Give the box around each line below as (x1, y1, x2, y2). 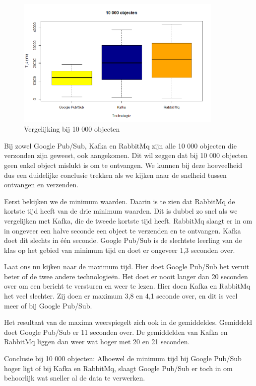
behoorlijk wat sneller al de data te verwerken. (4, 373, 145, 383)
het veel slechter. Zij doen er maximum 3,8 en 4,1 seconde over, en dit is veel (4, 291, 238, 301)
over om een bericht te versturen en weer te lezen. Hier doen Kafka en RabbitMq (4, 281, 251, 291)
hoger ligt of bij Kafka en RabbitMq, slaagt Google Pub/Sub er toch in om (4, 363, 233, 373)
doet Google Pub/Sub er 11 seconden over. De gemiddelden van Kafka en (4, 326, 228, 337)
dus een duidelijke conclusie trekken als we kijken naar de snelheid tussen (4, 169, 227, 180)
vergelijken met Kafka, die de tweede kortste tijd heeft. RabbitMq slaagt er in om (4, 215, 253, 226)
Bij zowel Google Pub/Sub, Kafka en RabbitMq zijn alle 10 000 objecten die (4, 140, 237, 151)
